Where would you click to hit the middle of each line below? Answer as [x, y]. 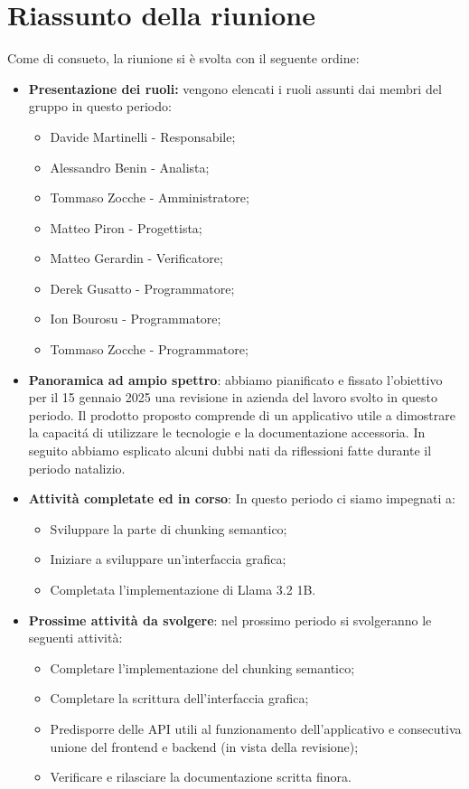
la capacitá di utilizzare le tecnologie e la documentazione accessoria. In [227, 432]
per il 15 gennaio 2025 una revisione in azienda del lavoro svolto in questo [233, 397]
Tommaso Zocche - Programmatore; [149, 349]
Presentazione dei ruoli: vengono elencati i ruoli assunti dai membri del [235, 88]
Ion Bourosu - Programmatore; [136, 319]
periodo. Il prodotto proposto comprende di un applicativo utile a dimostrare [242, 414]
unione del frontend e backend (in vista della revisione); [204, 746]
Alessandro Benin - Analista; [130, 167]
